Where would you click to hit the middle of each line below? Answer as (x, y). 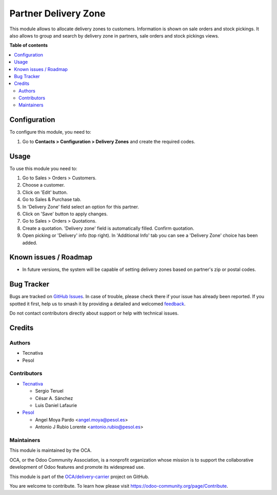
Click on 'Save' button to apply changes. (65, 214)
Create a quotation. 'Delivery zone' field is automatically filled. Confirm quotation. (108, 228)
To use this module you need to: (43, 168)
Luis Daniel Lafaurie (56, 406)
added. (30, 243)
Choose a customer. (44, 185)
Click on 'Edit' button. (45, 192)
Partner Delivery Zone (57, 13)
